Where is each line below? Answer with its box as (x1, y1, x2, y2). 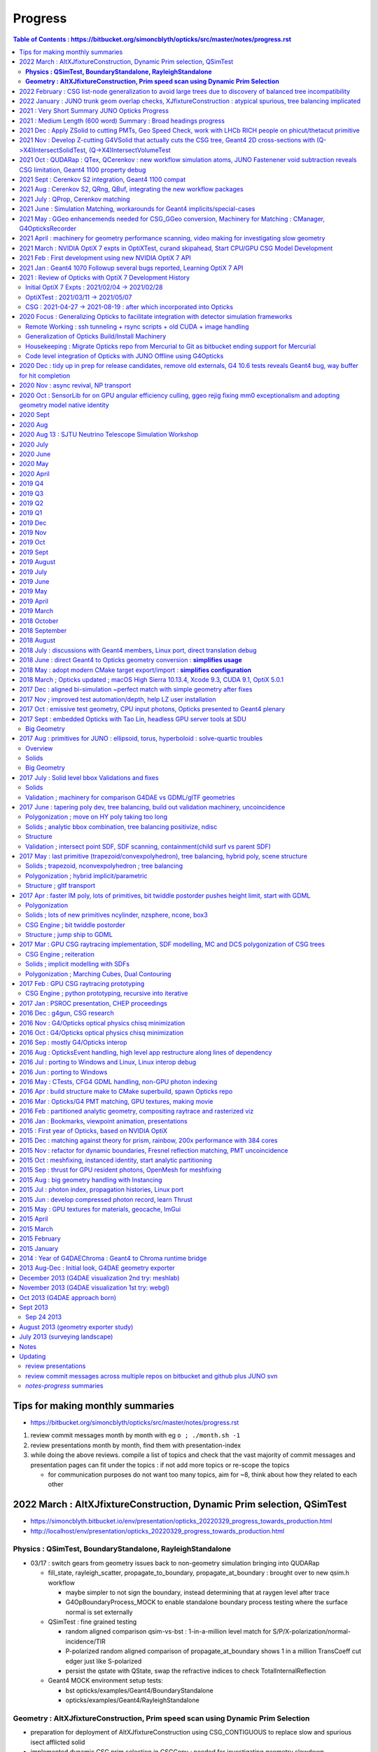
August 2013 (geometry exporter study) (19, 1322, 134, 1331)
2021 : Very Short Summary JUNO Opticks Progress (19, 107, 169, 115)
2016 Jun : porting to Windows (19, 1067, 108, 1076)
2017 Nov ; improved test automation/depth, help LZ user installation (19, 694, 216, 704)
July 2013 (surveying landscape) (19, 1332, 113, 1341)
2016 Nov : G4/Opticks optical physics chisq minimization (19, 1018, 185, 1027)
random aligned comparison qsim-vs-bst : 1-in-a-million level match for (65, 1627, 272, 1636)
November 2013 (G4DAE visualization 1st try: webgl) (19, 1283, 169, 1292)
